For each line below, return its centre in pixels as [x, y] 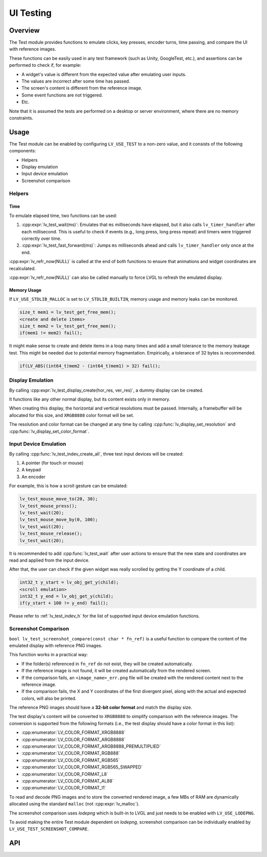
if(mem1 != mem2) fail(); [51, 333]
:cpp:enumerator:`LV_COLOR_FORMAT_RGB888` [71, 753]
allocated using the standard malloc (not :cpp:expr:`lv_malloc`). [74, 804]
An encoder [33, 477]
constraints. [21, 118]
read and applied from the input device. [49, 560]
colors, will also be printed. [49, 698]
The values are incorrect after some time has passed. [76, 81]
